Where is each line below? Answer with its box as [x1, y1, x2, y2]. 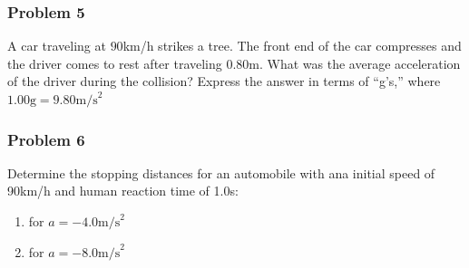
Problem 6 [7, 128, 85, 150]
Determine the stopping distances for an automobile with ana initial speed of [7, 163, 435, 182]
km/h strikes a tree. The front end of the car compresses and [122, 36, 462, 55]
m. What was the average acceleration [249, 53, 461, 72]
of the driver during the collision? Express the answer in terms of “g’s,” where [7, 72, 441, 91]
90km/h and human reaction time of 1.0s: [7, 181, 239, 200]
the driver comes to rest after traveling [7, 53, 222, 72]
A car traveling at [7, 36, 106, 55]
